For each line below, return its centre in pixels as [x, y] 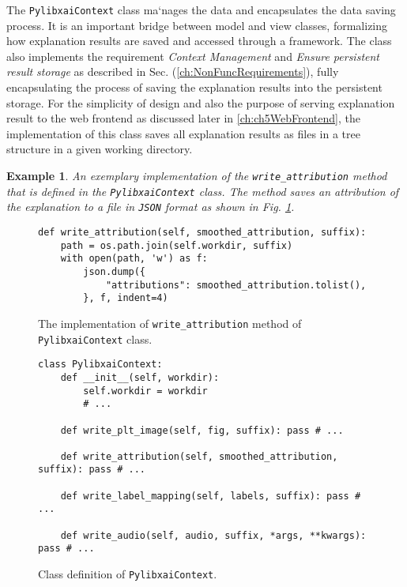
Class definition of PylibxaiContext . [128, 574]
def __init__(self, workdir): [140, 377]
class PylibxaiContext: [100, 365]
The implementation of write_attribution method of [170, 323]
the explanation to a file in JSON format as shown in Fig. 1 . [151, 207]
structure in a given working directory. [100, 149]
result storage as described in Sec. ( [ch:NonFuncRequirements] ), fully [173, 71]
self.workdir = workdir [145, 391]
